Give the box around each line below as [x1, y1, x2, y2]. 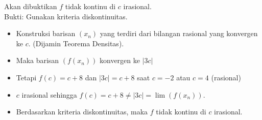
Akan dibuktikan [4, 1, 57, 11]
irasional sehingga [21, 89, 77, 100]
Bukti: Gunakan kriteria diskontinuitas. [4, 11, 128, 21]
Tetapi [16, 72, 37, 82]
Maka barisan [16, 55, 59, 66]
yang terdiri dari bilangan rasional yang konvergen [100, 28, 258, 39]
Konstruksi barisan [16, 28, 76, 39]
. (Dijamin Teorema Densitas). [28, 38, 124, 48]
